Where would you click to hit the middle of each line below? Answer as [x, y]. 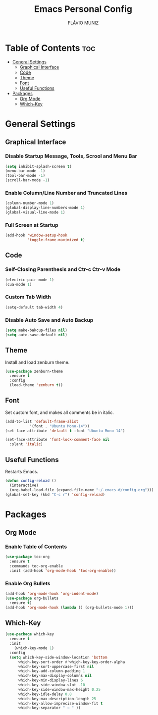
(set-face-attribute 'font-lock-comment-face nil [57, 440]
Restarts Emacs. [22, 472]
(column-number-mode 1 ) [30, 203]
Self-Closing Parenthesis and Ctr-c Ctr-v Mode [63, 269]
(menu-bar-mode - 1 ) [25, 171]
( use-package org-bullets [32, 598]
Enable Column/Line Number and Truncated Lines [66, 193]
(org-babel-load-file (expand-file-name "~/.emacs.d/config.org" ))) [82, 490]
